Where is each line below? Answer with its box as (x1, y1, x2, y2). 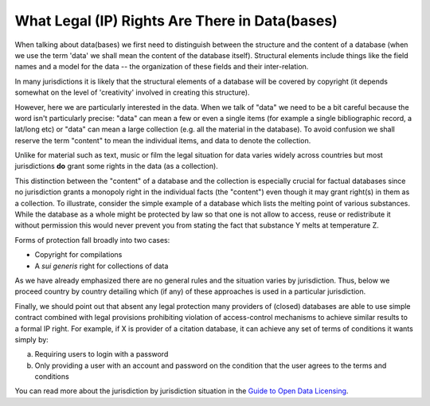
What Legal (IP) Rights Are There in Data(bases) (14, 12, 338, 29)
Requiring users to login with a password (34, 349, 169, 359)
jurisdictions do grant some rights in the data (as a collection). (14, 162, 218, 171)
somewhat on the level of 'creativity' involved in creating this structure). (14, 88, 250, 97)
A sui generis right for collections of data (34, 261, 169, 271)
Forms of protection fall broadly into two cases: (14, 235, 170, 244)
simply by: (14, 334, 49, 344)
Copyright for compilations (34, 250, 123, 260)
